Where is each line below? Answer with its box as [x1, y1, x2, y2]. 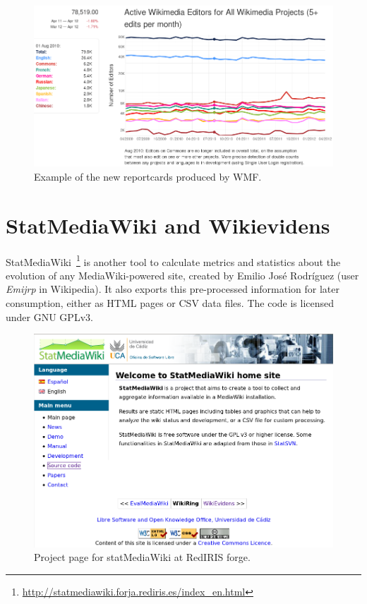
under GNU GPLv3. [6, 309, 93, 324]
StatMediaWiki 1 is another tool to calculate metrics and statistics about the [6, 252, 341, 269]
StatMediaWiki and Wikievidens [6, 210, 330, 239]
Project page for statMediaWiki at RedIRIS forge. [34, 550, 251, 564]
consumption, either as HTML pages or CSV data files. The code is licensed [6, 296, 335, 310]
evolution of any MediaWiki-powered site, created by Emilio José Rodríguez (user [6, 267, 359, 282]
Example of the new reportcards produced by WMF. [34, 169, 262, 183]
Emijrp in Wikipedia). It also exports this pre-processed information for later [6, 282, 339, 296]
